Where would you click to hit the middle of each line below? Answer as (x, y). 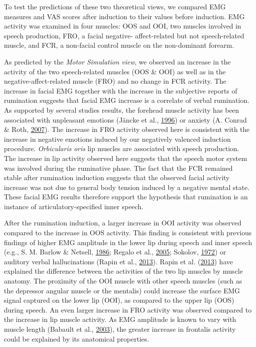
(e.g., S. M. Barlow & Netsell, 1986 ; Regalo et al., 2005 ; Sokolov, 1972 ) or (115, 252)
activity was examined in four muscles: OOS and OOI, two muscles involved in (123, 26)
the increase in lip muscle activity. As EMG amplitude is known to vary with (120, 319)
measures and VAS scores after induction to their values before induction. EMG (124, 16)
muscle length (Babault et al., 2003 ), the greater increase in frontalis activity (120, 329)
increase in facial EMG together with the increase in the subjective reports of (121, 90)
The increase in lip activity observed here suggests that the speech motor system (126, 158)
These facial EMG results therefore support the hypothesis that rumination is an (126, 197)
